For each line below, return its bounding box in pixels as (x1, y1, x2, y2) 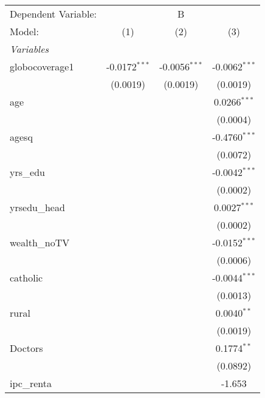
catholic (10, 271, 43, 285)
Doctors (10, 341, 43, 355)
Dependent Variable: (10, 7, 97, 21)
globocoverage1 (10, 59, 74, 73)
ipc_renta (10, 376, 52, 390)
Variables (10, 42, 49, 56)
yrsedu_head (10, 200, 65, 214)
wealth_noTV (10, 235, 70, 249)
